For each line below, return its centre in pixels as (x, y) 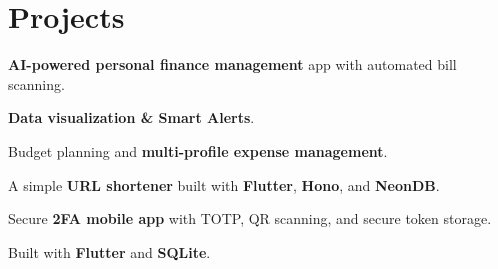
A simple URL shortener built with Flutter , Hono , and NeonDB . (224, 184)
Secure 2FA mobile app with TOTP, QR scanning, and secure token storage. (250, 218)
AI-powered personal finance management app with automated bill (232, 64)
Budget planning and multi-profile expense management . (198, 150)
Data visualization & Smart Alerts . (131, 117)
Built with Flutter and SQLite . (109, 251)
